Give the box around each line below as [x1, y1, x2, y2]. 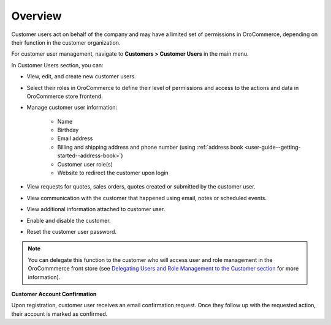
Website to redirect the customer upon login [57, 169, 169, 177]
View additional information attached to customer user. [26, 206, 165, 213]
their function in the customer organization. [11, 39, 121, 46]
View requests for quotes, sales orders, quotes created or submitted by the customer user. [26, 183, 256, 190]
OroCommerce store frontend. [26, 92, 104, 100]
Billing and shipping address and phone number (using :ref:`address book [57, 143, 243, 151]
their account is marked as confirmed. [11, 310, 108, 318]
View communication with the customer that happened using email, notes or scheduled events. [26, 194, 267, 201]
